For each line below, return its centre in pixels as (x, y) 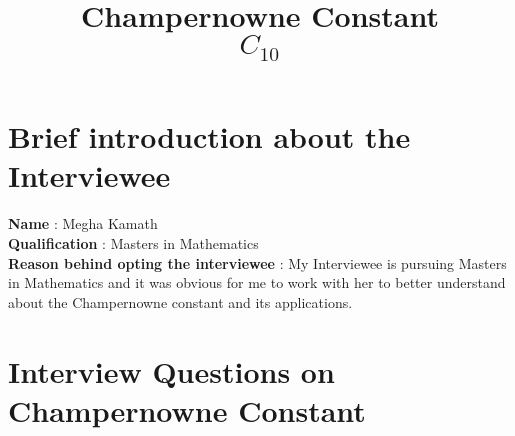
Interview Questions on (171, 370)
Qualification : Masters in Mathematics (133, 243)
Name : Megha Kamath (83, 223)
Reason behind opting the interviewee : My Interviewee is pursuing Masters (257, 262)
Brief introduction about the (209, 136)
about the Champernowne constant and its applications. (180, 301)
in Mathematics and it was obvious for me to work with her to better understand (257, 282)
